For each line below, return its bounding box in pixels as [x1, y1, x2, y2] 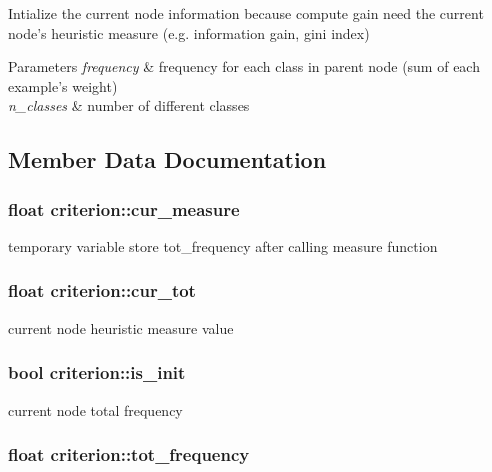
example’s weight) [8, 75, 118, 96]
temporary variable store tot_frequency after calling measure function [8, 235, 438, 256]
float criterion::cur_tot [8, 278, 196, 303]
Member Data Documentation [8, 144, 327, 175]
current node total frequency [8, 399, 183, 420]
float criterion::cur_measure [8, 196, 240, 221]
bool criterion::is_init [8, 360, 186, 385]
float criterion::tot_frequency [8, 442, 250, 467]
